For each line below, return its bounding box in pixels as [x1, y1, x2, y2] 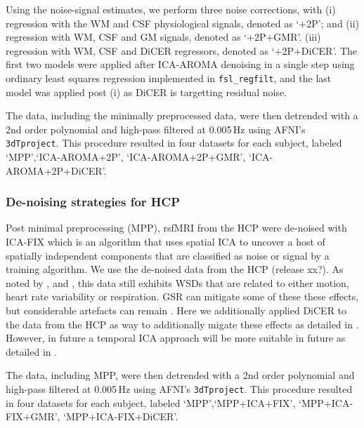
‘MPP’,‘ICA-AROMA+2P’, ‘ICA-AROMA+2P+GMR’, [6, 149, 246, 164]
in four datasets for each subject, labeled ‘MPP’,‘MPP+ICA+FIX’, [6, 395, 296, 410]
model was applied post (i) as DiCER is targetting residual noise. [6, 84, 287, 99]
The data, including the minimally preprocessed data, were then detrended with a [6, 108, 358, 123]
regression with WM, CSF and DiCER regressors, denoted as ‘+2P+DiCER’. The [6, 43, 357, 58]
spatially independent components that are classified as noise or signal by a [6, 248, 330, 262]
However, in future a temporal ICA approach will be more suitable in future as [6, 330, 346, 345]
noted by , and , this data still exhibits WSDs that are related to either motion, [6, 275, 349, 290]
